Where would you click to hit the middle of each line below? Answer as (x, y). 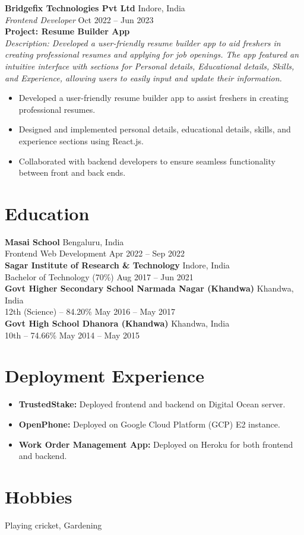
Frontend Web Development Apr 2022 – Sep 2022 (95, 253)
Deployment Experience (104, 376)
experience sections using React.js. (81, 140)
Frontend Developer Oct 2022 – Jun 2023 (79, 19)
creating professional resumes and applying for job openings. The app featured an (152, 54)
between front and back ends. (72, 172)
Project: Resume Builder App (67, 31)
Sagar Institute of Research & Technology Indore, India (117, 265)
